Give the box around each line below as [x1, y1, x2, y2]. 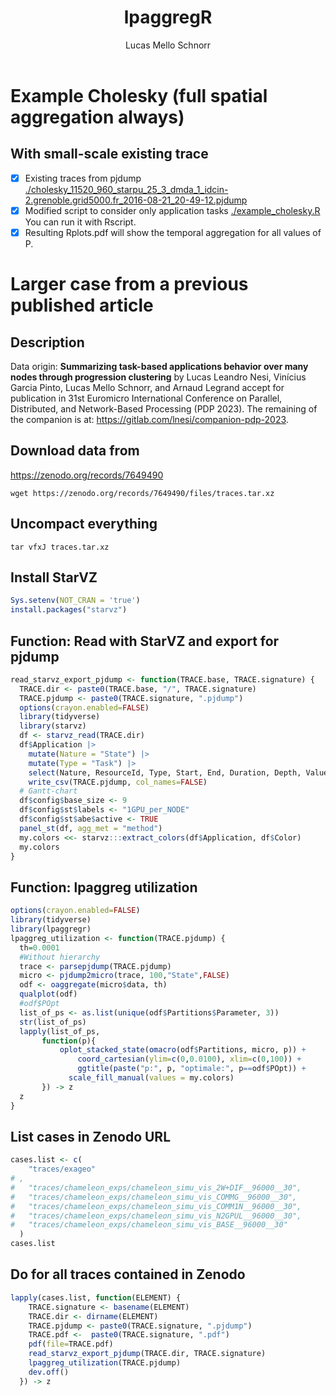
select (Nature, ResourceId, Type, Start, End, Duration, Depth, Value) [28, 767, 333, 778]
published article [10, 294, 154, 317]
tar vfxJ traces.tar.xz [10, 542, 110, 552]
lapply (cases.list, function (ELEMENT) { [10, 1292, 182, 1303]
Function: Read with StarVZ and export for [10, 632, 280, 650]
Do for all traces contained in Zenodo [10, 1266, 246, 1283]
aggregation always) [10, 106, 185, 128]
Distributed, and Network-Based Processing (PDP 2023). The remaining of [10, 402, 318, 415]
